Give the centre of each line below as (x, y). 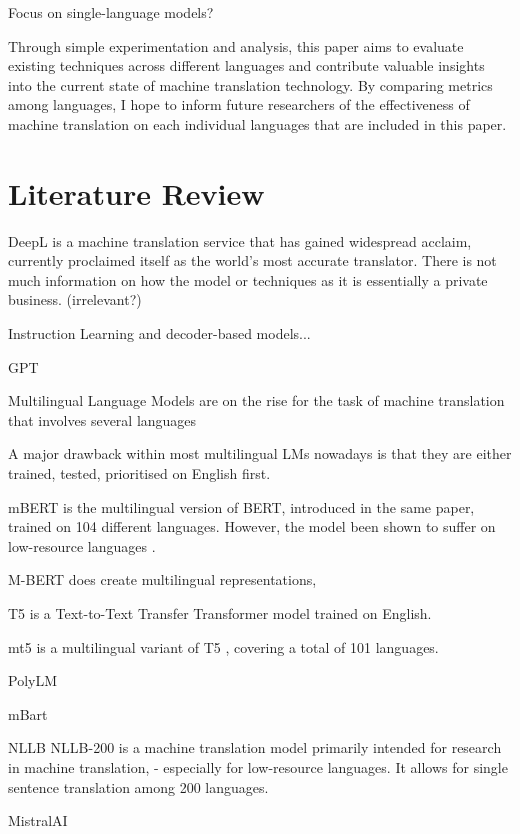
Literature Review (136, 192)
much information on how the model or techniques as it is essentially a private (248, 279)
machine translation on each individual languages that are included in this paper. (257, 123)
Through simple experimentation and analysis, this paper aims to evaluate (236, 45)
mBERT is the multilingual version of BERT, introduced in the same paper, (241, 506)
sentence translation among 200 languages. (138, 786)
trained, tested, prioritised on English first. (139, 473)
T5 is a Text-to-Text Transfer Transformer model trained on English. (220, 613)
